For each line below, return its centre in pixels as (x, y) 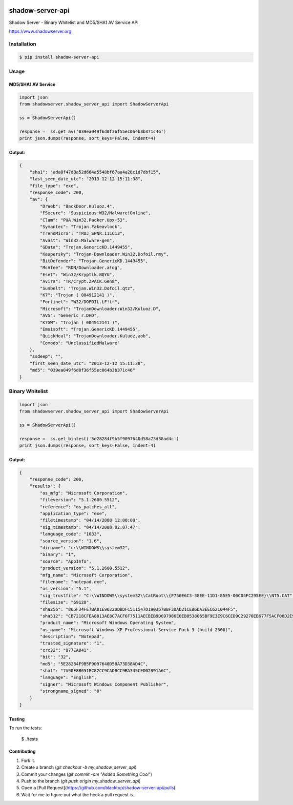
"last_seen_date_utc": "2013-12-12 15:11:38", (86, 179)
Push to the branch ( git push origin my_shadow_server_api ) (81, 781)
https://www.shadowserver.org (40, 31)
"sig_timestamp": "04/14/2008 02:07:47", (90, 527)
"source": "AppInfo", (66, 561)
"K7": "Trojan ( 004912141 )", (77, 295)
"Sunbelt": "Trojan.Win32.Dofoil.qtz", (87, 288)
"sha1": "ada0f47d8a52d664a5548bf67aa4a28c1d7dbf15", (95, 172)
